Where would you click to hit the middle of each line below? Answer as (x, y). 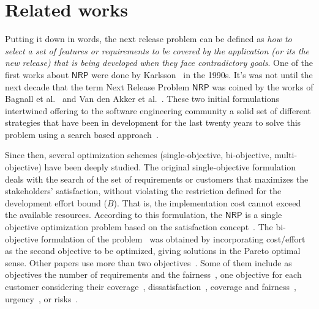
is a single (264, 215)
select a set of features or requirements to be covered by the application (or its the (157, 50)
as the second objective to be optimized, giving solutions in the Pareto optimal (153, 251)
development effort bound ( (56, 202)
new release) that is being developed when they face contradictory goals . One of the (159, 63)
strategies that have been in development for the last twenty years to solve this (153, 122)
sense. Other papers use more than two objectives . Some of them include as (148, 262)
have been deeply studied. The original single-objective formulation (170, 167)
